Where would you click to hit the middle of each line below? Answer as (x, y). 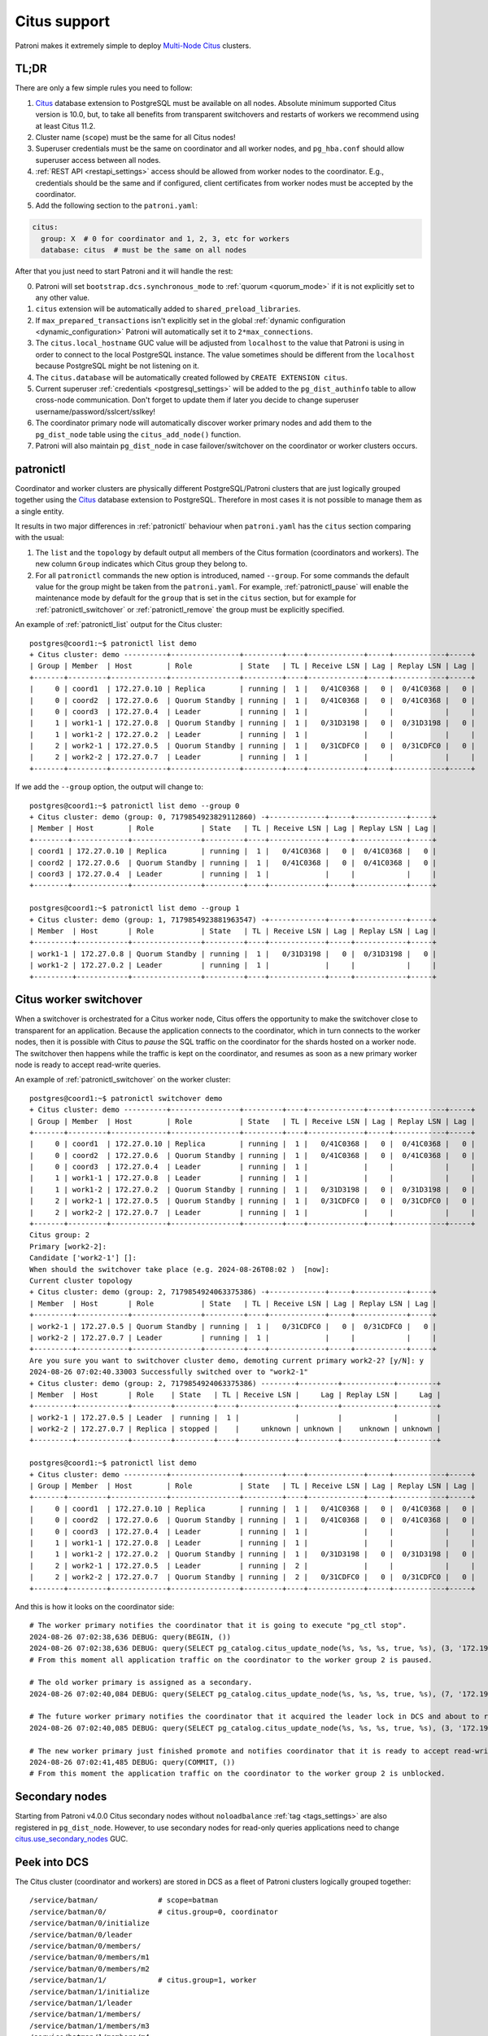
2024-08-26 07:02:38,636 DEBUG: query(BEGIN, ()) (131, 1637)
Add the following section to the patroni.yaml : (117, 206)
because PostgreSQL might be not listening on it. (117, 366)
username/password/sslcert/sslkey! (96, 411)
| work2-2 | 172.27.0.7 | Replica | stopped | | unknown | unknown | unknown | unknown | (235, 1429)
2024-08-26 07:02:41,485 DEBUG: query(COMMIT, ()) (133, 1762)
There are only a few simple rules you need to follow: (104, 88)
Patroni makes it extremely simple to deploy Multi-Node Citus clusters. (133, 46)
